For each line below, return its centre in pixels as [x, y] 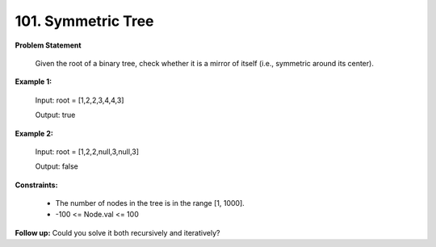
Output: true [55, 115]
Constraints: [36, 185]
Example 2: [34, 133]
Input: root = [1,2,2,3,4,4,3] [80, 100]
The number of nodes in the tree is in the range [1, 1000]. [150, 203]
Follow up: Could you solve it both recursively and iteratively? [117, 232]
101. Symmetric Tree [84, 21]
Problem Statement [48, 45]
